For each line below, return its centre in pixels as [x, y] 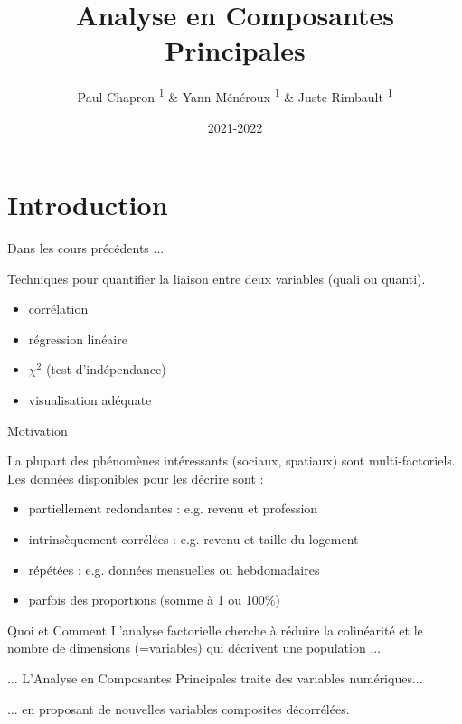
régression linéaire [78, 338]
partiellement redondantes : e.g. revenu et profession [173, 508]
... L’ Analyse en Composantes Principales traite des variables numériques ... [215, 678]
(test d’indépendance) [106, 369]
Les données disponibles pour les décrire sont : [136, 478]
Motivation [38, 430]
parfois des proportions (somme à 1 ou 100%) [154, 600]
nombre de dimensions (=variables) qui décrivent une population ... [194, 648]
